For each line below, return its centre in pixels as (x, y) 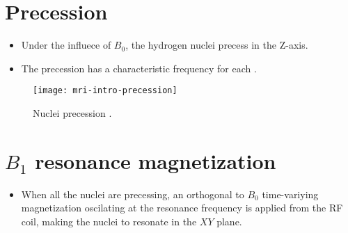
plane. (229, 221)
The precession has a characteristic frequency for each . (139, 68)
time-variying (290, 194)
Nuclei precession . (72, 112)
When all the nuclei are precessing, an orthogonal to (133, 194)
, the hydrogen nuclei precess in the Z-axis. (217, 45)
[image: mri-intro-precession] (105, 91)
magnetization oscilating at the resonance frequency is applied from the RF (182, 208)
